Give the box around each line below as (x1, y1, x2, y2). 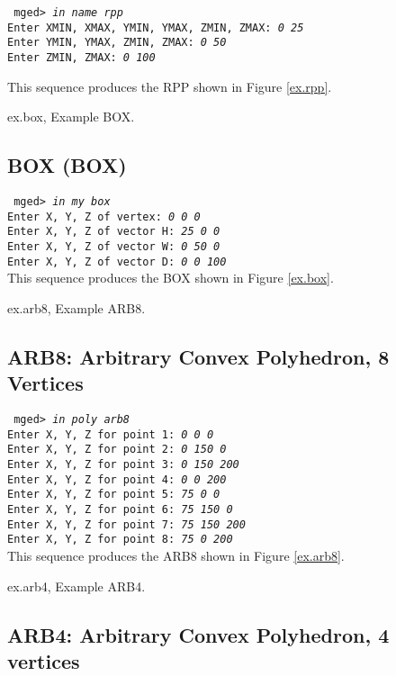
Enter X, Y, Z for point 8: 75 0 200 (7, 533, 233, 546)
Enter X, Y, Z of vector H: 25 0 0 (7, 225, 220, 239)
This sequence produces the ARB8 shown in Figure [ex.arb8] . (7, 545, 345, 564)
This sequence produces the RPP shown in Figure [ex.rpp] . (7, 77, 332, 95)
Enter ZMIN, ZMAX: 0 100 (7, 50, 156, 64)
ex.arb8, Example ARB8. (7, 298, 146, 317)
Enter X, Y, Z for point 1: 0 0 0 (7, 428, 214, 441)
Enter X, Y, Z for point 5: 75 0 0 (7, 488, 220, 501)
